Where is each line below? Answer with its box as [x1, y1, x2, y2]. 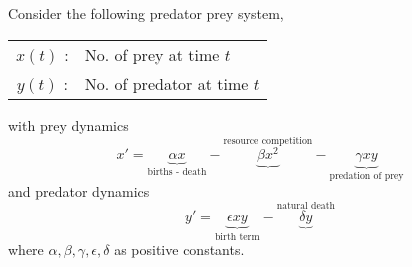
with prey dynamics [8, 114, 129, 135]
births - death [147, 167, 207, 178]
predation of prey [329, 171, 404, 182]
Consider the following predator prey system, [8, 3, 284, 23]
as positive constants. [114, 239, 245, 260]
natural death [276, 201, 335, 212]
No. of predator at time [84, 71, 249, 95]
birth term [214, 231, 260, 242]
